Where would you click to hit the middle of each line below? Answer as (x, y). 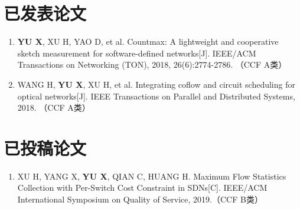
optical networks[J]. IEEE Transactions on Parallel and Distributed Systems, (156, 96)
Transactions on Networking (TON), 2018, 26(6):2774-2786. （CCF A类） (152, 64)
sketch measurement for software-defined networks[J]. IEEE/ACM (137, 53)
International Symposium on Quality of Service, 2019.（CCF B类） (140, 199)
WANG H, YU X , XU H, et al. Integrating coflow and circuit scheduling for (156, 84)
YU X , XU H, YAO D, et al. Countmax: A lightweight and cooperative (148, 42)
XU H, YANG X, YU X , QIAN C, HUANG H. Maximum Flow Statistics (152, 176)
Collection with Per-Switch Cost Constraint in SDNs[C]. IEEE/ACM (142, 188)
